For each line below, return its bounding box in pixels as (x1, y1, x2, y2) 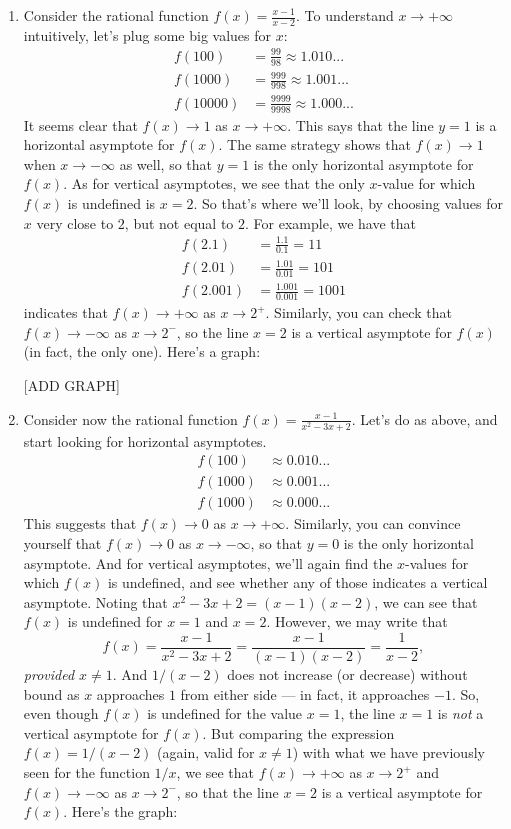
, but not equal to (124, 212, 234, 233)
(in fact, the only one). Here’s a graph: (23, 341, 261, 362)
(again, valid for (157, 742, 255, 763)
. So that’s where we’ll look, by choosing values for (193, 192, 503, 213)
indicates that (23, 302, 108, 323)
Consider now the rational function (23, 408, 238, 429)
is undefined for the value (147, 703, 303, 724)
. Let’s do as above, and (351, 408, 498, 429)
